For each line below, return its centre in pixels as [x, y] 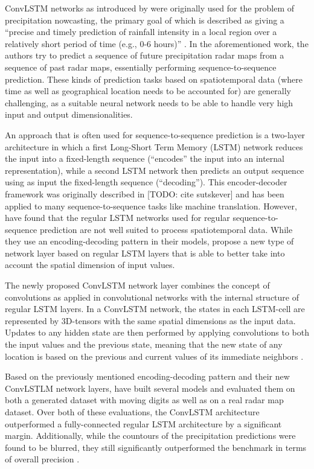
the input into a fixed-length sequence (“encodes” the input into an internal [145, 158]
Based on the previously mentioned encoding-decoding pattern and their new [147, 376]
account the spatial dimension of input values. [90, 265]
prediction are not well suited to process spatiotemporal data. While [166, 229]
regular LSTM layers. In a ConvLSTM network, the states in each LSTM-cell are [155, 309]
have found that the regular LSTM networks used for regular [117, 218]
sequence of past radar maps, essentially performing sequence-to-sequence [141, 67]
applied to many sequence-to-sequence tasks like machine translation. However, [151, 206]
